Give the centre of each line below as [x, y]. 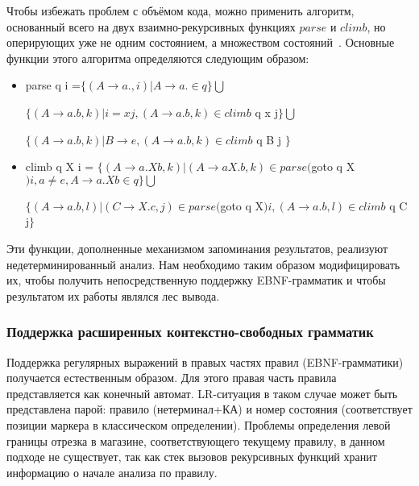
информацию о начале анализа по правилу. [112, 472]
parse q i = [53, 85]
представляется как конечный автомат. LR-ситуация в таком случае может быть [202, 393]
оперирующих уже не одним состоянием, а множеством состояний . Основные [201, 42]
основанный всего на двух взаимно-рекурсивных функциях [151, 26]
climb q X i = [60, 166]
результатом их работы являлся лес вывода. [113, 295]
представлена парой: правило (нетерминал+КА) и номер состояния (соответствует [209, 409]
